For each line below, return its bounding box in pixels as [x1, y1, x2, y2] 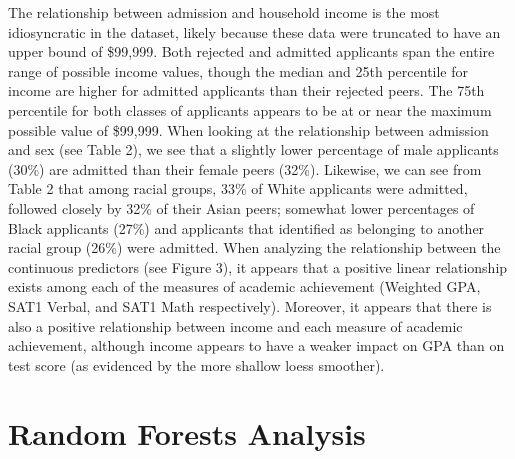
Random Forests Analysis [8, 413, 366, 454]
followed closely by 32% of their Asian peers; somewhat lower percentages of [8, 197, 475, 218]
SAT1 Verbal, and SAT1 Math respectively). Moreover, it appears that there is [8, 295, 492, 316]
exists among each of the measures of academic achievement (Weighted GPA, [8, 276, 481, 297]
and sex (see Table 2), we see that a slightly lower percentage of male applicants [8, 139, 499, 160]
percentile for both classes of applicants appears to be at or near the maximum [8, 99, 492, 120]
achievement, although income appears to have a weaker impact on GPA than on [8, 335, 505, 356]
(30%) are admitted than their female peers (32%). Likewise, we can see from [8, 158, 482, 179]
